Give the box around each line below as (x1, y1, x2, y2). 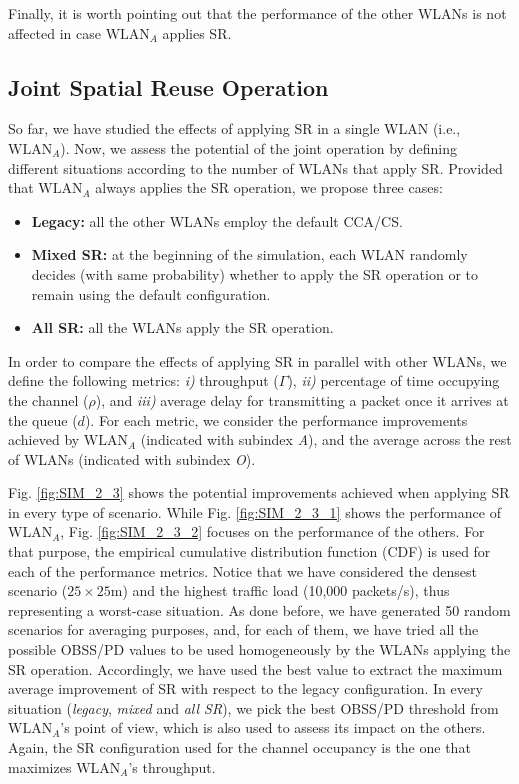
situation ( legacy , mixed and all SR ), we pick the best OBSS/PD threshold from (8, 697, 499, 718)
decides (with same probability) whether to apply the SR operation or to (31, 263, 478, 284)
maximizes (8, 756, 72, 777)
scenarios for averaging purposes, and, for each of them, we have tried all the (8, 619, 479, 640)
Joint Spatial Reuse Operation (8, 71, 329, 102)
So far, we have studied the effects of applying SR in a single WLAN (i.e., (8, 118, 461, 139)
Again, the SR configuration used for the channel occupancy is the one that (8, 737, 471, 758)
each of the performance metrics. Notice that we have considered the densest (8, 560, 477, 581)
